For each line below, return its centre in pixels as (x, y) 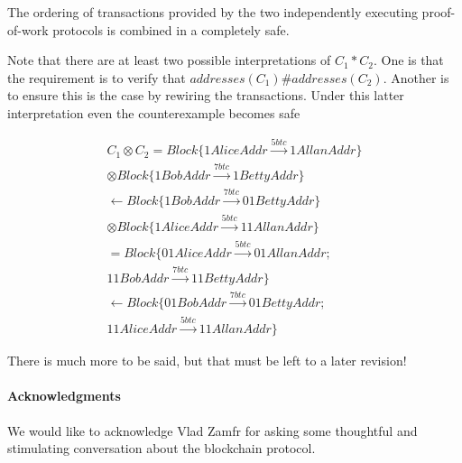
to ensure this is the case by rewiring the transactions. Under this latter (206, 95)
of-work (28, 29)
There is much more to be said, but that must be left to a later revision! (207, 361)
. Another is (416, 77)
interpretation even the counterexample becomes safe (154, 112)
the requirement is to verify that (97, 77)
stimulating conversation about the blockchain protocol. (162, 448)
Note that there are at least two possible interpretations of (169, 60)
